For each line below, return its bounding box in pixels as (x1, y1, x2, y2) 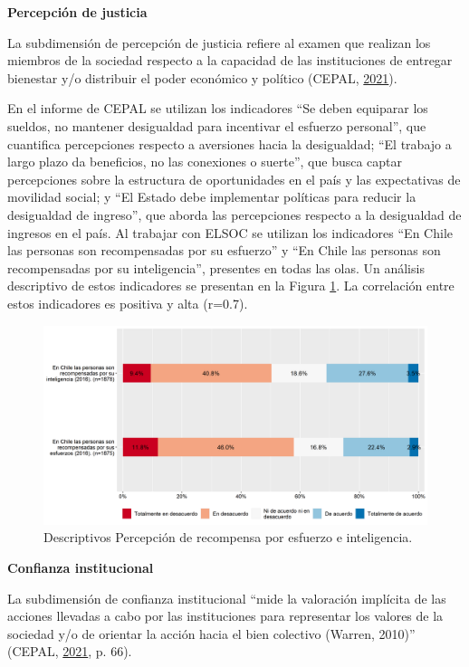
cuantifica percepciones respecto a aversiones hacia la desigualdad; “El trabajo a (7, 134, 452, 153)
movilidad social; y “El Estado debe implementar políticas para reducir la (7, 187, 416, 206)
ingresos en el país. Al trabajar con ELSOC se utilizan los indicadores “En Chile (7, 223, 453, 242)
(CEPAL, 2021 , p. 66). (7, 642, 132, 661)
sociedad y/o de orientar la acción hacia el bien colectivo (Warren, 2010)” (7, 624, 416, 643)
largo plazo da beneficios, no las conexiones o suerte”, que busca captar (7, 152, 403, 171)
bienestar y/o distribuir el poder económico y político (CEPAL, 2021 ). (7, 68, 397, 87)
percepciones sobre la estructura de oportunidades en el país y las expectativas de (7, 169, 461, 188)
